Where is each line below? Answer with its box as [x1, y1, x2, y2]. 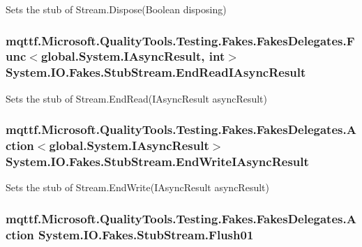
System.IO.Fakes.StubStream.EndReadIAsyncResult [6, 63, 306, 81]
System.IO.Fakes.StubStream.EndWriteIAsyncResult [6, 153, 309, 170]
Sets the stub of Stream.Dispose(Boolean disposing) [6, 2, 227, 16]
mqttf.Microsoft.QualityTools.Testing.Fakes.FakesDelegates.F [6, 31, 355, 49]
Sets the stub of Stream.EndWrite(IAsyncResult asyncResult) [6, 180, 269, 195]
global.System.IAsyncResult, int [40, 47, 225, 65]
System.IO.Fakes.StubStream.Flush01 [38, 225, 254, 243]
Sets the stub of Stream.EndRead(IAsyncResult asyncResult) [6, 91, 268, 105]
